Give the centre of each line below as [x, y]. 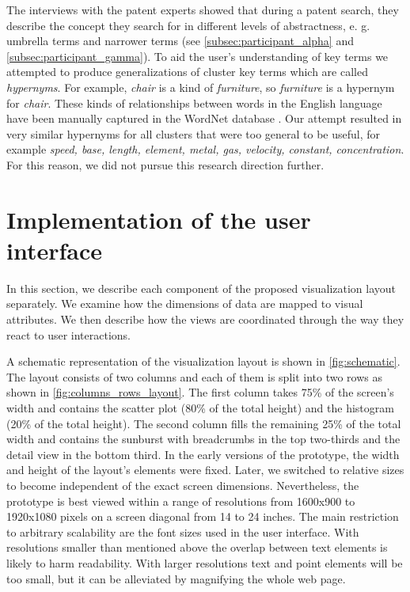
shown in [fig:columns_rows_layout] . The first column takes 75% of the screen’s [200, 392]
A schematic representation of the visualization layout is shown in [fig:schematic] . [203, 361]
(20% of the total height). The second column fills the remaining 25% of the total [204, 423]
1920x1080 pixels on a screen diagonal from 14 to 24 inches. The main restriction [203, 516]
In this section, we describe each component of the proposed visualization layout [201, 288]
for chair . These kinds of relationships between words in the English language [194, 102]
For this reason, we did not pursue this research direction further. [165, 164]
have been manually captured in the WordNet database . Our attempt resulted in [204, 118]
